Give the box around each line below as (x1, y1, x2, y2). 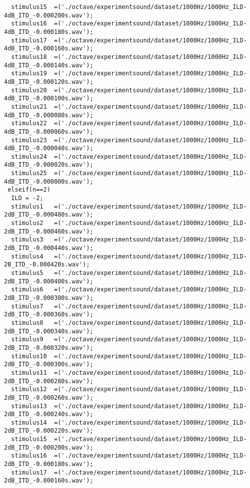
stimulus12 (11, 386, 47, 393)
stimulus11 (11, 369, 47, 376)
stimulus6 (11, 286, 43, 293)
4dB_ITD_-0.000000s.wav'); (4, 178, 93, 185)
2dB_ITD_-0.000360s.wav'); (4, 311, 93, 318)
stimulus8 (11, 319, 43, 326)
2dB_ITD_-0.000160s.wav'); (4, 477, 93, 485)
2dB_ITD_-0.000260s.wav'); (4, 394, 93, 401)
